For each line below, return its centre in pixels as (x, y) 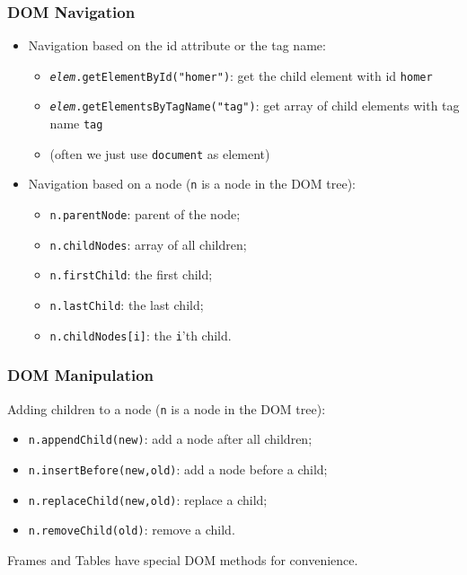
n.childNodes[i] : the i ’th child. (141, 335)
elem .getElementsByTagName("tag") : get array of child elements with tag (255, 106)
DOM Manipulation (81, 375)
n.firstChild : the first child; (131, 274)
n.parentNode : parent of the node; (145, 214)
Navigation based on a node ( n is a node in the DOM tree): (192, 184)
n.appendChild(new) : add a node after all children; (170, 439)
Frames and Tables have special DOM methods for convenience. (183, 559)
